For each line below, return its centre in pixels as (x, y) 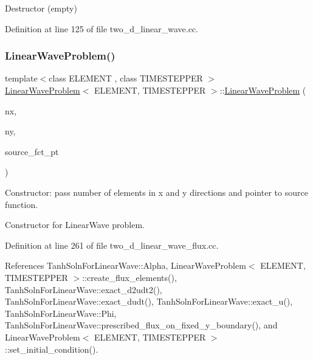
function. (22, 204)
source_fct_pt (32, 151)
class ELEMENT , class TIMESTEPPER (126, 78)
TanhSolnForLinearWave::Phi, (61, 313)
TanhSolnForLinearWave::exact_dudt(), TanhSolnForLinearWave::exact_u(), (149, 301)
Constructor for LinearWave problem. (75, 225)
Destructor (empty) (41, 8)
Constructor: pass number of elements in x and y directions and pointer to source (156, 192)
